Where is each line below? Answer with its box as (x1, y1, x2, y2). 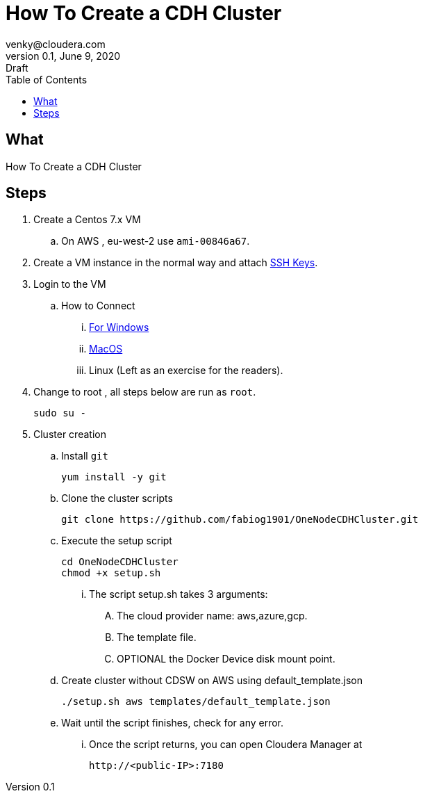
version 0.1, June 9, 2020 (6, 49, 121, 62)
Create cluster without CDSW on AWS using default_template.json (61, 674, 363, 687)
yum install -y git (61, 471, 167, 483)
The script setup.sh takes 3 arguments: (89, 588, 268, 601)
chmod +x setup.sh (61, 567, 161, 579)
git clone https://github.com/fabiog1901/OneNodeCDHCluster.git (61, 514, 419, 526)
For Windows (89, 321, 149, 334)
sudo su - (33, 407, 86, 419)
